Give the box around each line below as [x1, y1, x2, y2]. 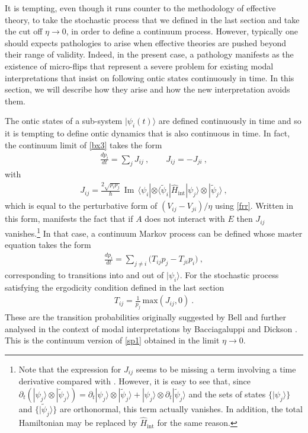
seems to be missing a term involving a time [136, 362, 296, 375]
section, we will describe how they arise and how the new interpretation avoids [5, 83, 290, 95]
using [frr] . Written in [214, 199, 294, 212]
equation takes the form [5, 238, 91, 251]
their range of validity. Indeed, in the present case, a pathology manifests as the [5, 48, 294, 61]
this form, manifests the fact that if [5, 212, 133, 225]
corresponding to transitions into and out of [5, 268, 164, 281]
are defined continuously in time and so [158, 114, 301, 127]
